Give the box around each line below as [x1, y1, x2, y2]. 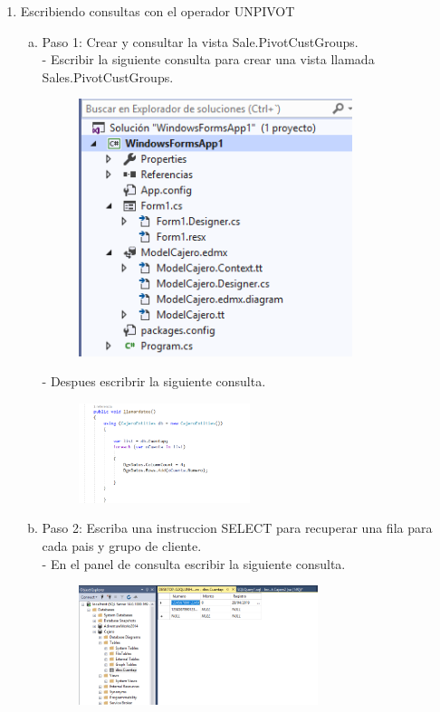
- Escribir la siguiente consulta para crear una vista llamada [42, 50, 375, 69]
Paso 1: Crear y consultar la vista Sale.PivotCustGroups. [42, 32, 359, 51]
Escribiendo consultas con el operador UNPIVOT [20, 2, 295, 20]
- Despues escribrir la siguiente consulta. [42, 372, 266, 391]
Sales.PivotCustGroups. [42, 67, 174, 86]
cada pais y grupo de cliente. [42, 536, 202, 555]
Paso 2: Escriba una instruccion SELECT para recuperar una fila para [42, 518, 433, 537]
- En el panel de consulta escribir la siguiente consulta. [42, 554, 346, 573]
